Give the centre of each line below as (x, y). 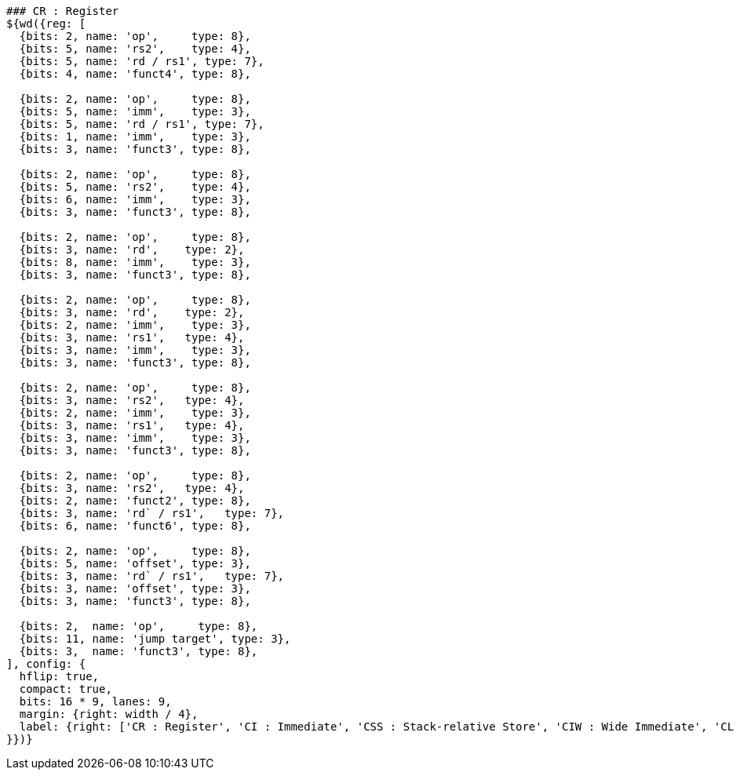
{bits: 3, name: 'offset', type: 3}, (135, 588)
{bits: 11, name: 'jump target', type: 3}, (155, 639)
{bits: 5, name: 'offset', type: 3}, (135, 563)
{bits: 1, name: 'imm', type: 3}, (135, 137)
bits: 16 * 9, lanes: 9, (95, 701)
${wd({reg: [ (46, 24)
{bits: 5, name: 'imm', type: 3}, (135, 111)
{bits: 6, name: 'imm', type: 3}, (135, 199)
